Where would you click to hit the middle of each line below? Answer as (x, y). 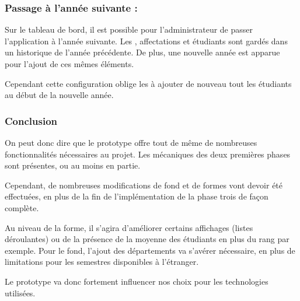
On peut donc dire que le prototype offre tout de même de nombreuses (131, 142)
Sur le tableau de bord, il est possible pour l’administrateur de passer (129, 29)
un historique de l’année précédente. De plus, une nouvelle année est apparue (142, 52)
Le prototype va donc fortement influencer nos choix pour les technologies (137, 281)
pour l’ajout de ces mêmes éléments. (69, 64)
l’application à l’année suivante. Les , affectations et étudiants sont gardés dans (146, 41)
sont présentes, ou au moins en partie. (73, 165)
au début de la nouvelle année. (59, 95)
